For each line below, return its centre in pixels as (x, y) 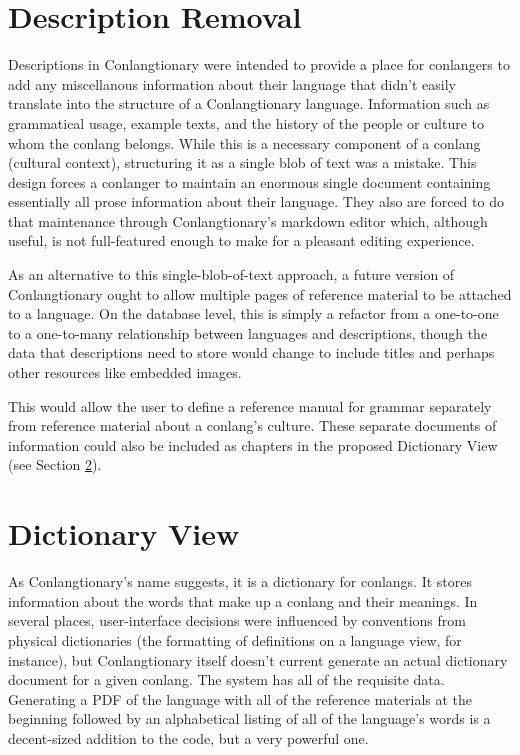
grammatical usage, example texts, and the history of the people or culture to (246, 122)
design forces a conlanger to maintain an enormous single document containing (249, 181)
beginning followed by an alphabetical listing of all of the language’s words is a (249, 718)
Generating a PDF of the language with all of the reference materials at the (240, 698)
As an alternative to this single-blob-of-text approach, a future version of (231, 274)
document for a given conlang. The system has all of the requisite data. (226, 679)
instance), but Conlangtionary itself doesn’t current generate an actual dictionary (258, 659)
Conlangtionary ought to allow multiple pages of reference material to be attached (260, 293)
